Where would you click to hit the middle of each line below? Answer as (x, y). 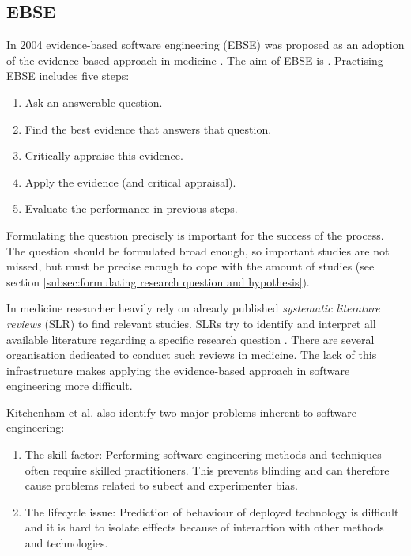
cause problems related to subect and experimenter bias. (161, 485)
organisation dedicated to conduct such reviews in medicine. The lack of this (192, 355)
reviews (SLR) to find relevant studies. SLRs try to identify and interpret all (191, 323)
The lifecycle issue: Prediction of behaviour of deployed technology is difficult (212, 511)
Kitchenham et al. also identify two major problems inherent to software (181, 412)
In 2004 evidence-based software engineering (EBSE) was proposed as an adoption (205, 45)
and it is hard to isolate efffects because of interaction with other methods (204, 527)
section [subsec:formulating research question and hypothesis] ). (158, 281)
